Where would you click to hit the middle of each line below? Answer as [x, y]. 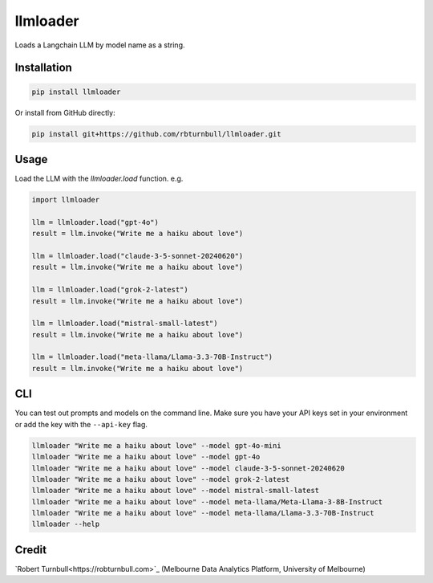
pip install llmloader [76, 92]
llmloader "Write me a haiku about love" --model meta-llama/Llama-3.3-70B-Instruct [203, 513]
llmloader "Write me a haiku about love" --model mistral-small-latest [176, 491]
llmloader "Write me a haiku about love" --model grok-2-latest [161, 479]
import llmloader [66, 200]
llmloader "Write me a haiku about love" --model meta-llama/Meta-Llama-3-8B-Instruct [207, 501]
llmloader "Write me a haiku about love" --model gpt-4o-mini [156, 445]
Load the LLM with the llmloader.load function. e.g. [99, 179]
